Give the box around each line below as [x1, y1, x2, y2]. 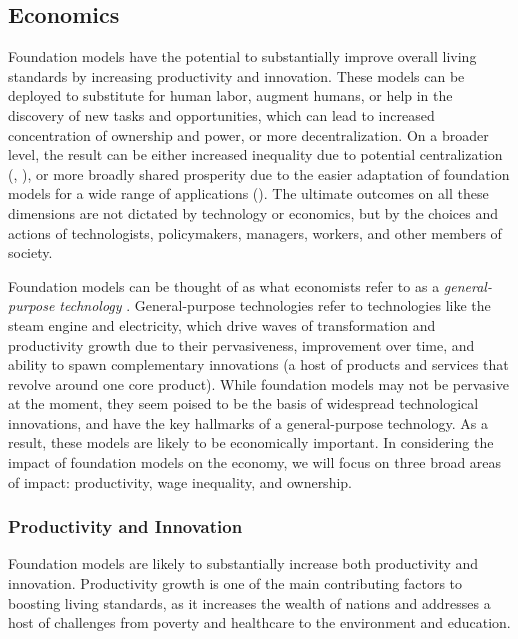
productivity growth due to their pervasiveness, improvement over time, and [8, 334, 475, 355]
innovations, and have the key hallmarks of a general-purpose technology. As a [8, 412, 488, 433]
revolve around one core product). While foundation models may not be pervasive [8, 373, 509, 394]
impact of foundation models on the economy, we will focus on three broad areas [8, 452, 502, 473]
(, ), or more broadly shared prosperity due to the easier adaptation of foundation [8, 163, 510, 184]
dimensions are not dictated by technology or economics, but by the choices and [8, 202, 498, 223]
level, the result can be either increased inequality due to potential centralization [8, 144, 503, 165]
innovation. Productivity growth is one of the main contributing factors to [8, 573, 463, 594]
